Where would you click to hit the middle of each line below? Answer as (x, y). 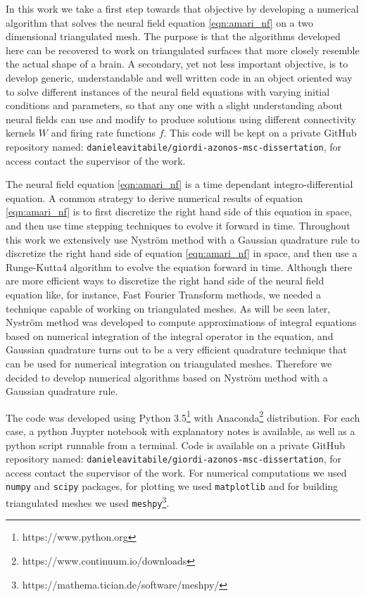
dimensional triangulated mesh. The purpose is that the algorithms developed (173, 36)
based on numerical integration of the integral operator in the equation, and (170, 335)
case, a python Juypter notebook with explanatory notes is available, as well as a (181, 431)
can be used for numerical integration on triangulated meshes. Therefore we (169, 363)
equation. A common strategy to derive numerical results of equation (154, 197)
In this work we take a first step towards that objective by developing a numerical (182, 8)
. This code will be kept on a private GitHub (260, 133)
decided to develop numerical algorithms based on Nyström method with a (167, 377)
